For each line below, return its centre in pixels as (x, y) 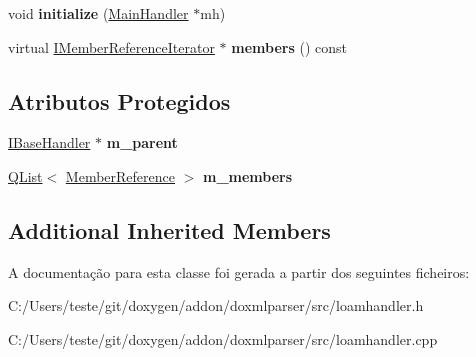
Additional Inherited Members (169, 229)
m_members (247, 175)
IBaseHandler (49, 142)
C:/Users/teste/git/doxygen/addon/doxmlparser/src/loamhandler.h (216, 305)
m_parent (142, 142)
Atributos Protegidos (119, 100)
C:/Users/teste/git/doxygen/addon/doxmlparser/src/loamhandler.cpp (223, 338)
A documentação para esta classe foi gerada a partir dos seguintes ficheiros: (239, 271)
